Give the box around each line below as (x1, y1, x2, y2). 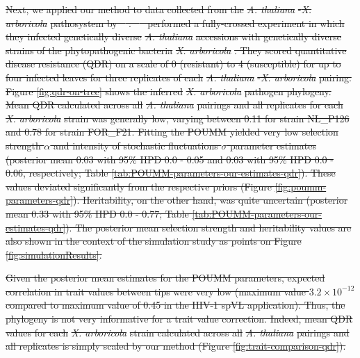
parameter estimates (230, 138, 316, 152)
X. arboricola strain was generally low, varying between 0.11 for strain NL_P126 (6, 111, 350, 125)
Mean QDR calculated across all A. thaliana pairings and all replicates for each (6, 97, 343, 112)
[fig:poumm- (275, 179, 327, 193)
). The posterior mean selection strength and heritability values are (65, 220, 352, 234)
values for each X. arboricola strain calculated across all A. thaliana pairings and (6, 325, 350, 339)
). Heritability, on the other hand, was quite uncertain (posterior (73, 193, 348, 207)
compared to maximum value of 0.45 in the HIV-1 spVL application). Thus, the (6, 298, 345, 312)
